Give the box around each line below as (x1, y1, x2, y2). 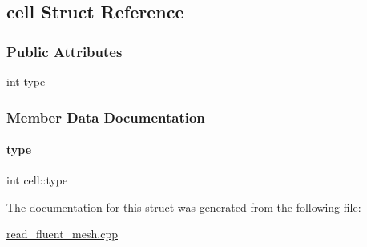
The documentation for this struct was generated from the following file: (6, 198, 361, 215)
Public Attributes (6, 41, 123, 61)
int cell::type (6, 172, 68, 188)
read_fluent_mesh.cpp (6, 225, 118, 242)
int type (6, 73, 46, 89)
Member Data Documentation (6, 107, 205, 127)
